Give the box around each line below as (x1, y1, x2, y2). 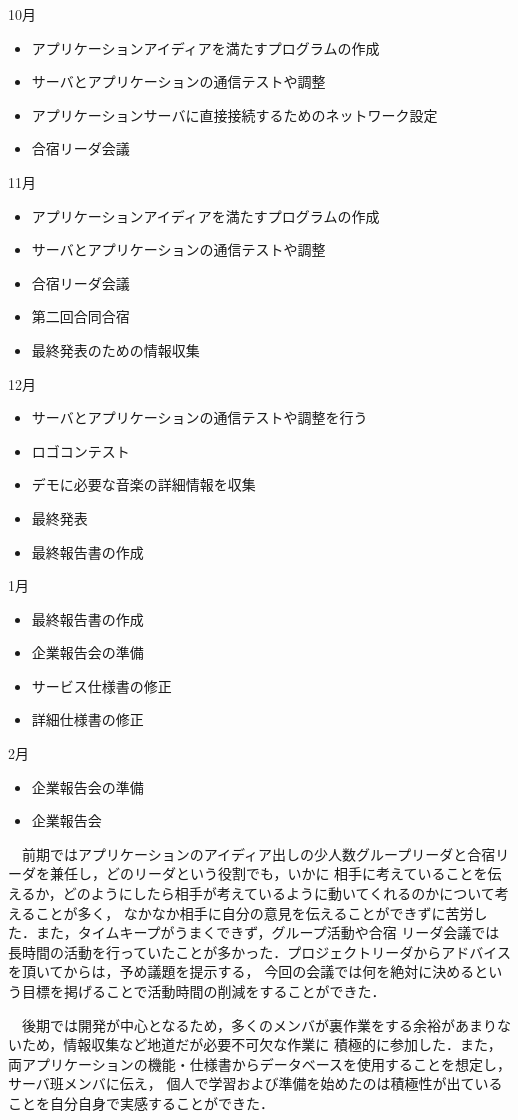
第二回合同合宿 (31, 306, 130, 327)
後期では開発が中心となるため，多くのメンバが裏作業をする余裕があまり (21, 1014, 497, 1035)
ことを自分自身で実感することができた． (8, 1092, 274, 1113)
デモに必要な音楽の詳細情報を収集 (31, 474, 256, 495)
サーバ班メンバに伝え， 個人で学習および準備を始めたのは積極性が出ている (8, 1073, 503, 1094)
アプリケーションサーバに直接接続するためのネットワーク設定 (31, 104, 438, 125)
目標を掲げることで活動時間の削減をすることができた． (21, 981, 386, 1001)
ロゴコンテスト (31, 440, 130, 461)
